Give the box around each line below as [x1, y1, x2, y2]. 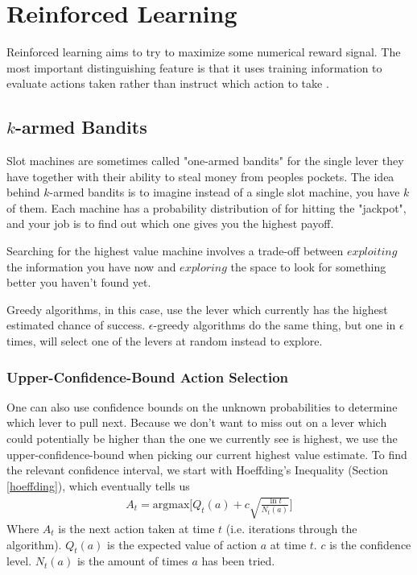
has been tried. [201, 552, 275, 569]
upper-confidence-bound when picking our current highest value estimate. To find [6, 445, 407, 462]
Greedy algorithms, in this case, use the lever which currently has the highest [6, 300, 388, 317]
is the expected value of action [107, 536, 258, 552]
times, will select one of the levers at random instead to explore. [6, 333, 323, 350]
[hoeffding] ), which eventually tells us [6, 477, 190, 494]
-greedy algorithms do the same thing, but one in [153, 316, 396, 333]
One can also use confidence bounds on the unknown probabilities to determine [6, 398, 398, 415]
